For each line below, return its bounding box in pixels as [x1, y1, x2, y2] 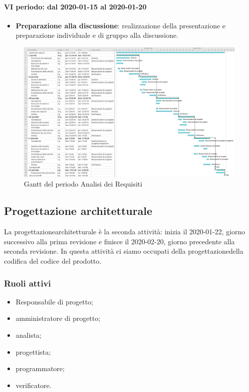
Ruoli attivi [4, 277, 51, 289]
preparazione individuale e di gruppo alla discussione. [15, 30, 178, 40]
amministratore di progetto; [15, 313, 100, 323]
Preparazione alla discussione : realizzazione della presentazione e [15, 20, 226, 30]
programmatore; [15, 363, 65, 374]
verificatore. [15, 380, 52, 390]
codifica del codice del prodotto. [4, 256, 101, 266]
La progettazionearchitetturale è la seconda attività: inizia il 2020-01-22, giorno [4, 226, 245, 237]
